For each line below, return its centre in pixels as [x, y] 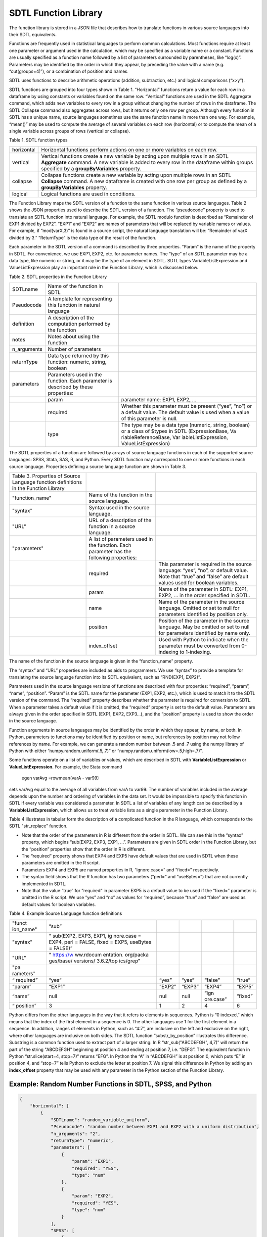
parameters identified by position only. [203, 615]
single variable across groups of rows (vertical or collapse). [70, 131]
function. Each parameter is [80, 381]
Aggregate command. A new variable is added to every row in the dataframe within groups [147, 162]
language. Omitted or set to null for [199, 608]
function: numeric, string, [77, 362]
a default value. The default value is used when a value [185, 412]
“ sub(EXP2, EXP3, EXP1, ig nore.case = [95, 936]
